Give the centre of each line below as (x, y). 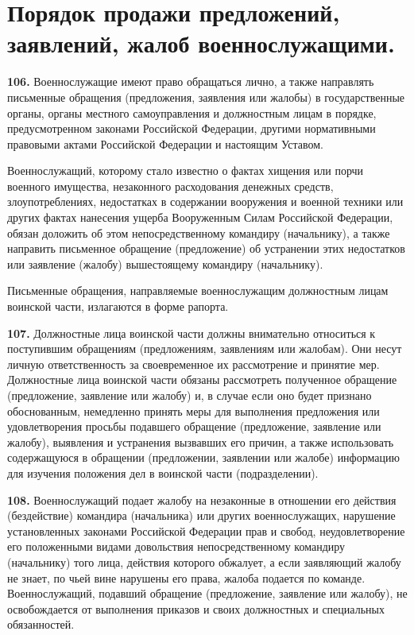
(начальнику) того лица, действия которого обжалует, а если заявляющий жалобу (204, 561)
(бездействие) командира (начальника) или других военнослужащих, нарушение (201, 515)
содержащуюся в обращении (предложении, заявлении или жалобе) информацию (203, 457)
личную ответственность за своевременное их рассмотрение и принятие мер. (193, 364)
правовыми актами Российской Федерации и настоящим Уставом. (165, 143)
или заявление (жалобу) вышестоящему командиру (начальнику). (165, 263)
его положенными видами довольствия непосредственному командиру (176, 546)
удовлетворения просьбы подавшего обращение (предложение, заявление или (194, 426)
